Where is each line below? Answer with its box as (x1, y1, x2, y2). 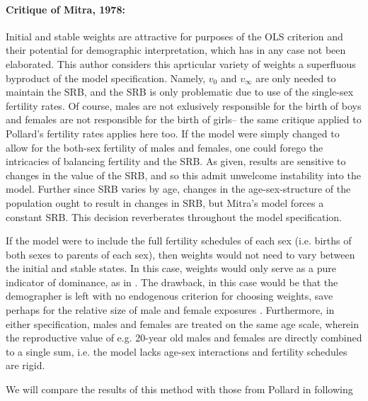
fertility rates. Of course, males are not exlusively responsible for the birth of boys (6, 98, 362, 113)
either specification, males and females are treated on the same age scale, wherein (6, 316, 360, 331)
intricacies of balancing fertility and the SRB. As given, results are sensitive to (6, 154, 346, 169)
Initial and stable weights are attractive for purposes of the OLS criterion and (6, 28, 343, 43)
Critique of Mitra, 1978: (6, 1, 125, 16)
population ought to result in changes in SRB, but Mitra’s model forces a (6, 195, 324, 210)
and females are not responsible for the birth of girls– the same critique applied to (6, 112, 362, 127)
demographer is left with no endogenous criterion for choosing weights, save (6, 288, 333, 303)
